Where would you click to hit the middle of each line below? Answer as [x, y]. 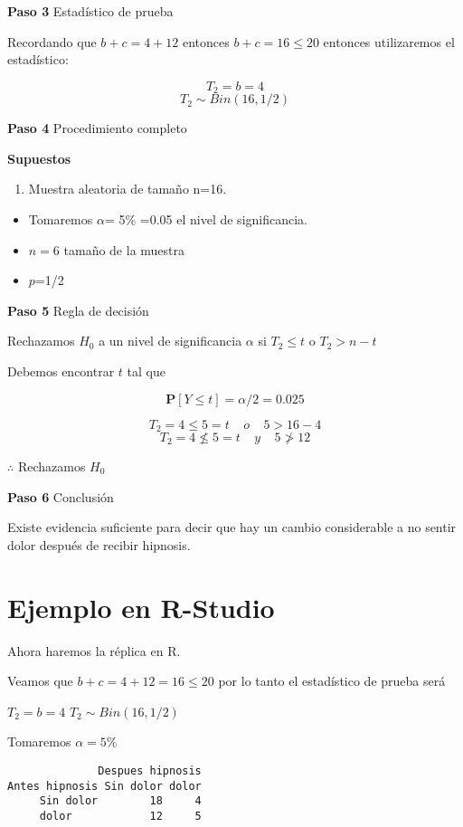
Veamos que [40, 681]
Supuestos [39, 158]
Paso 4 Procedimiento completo [97, 128]
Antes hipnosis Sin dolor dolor [104, 786]
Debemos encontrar [61, 371]
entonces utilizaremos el [389, 41]
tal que [146, 371]
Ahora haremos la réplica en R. [94, 650]
